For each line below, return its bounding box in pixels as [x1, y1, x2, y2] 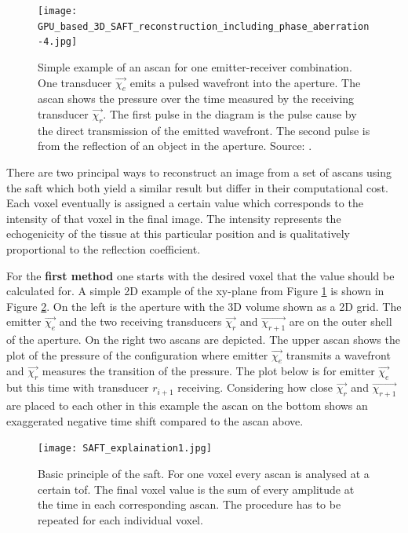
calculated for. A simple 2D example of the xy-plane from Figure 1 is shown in [6, 283, 384, 299]
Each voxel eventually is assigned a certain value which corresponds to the [6, 195, 363, 211]
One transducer [38, 74, 112, 90]
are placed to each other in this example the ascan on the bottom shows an [6, 397, 368, 414]
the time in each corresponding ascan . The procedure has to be [38, 496, 341, 513]
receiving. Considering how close [177, 379, 333, 396]
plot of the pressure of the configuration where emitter [6, 346, 268, 363]
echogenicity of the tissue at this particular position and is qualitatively [6, 225, 350, 242]
